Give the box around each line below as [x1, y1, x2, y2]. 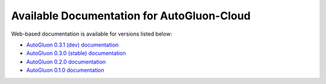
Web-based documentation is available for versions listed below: [11, 30, 172, 37]
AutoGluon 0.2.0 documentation [26, 58, 106, 65]
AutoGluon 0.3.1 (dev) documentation [26, 41, 119, 48]
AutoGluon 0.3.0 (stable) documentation [26, 50, 126, 57]
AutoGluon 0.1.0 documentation [26, 66, 105, 74]
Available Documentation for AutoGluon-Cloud [11, 9, 251, 22]
